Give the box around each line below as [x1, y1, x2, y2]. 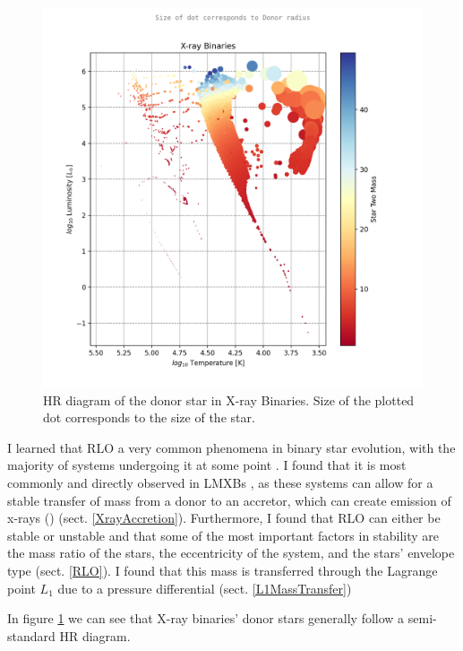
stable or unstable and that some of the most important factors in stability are [7, 525, 440, 544]
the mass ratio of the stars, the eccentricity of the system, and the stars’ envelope [7, 543, 455, 562]
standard [7, 626, 56, 645]
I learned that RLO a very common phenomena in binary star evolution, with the [7, 438, 456, 456]
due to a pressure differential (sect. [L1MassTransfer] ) [57, 578, 352, 597]
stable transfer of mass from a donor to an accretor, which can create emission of [7, 490, 451, 509]
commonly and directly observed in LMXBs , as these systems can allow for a [7, 473, 433, 491]
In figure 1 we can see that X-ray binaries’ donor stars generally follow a [7, 609, 405, 628]
